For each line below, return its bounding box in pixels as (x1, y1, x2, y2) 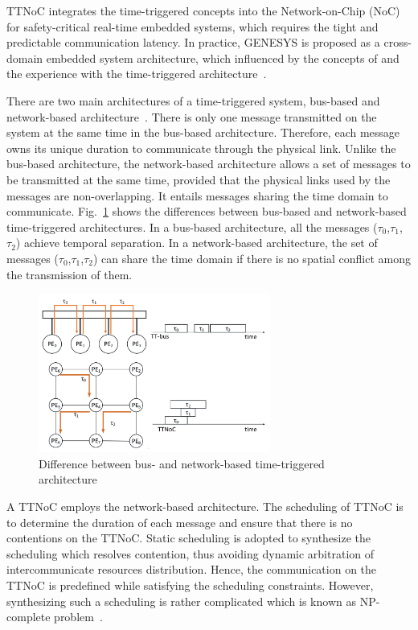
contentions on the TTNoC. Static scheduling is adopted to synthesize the (6, 529, 371, 546)
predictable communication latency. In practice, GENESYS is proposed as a (6, 34, 380, 51)
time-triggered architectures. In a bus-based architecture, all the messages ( (6, 218, 378, 235)
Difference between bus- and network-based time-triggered (39, 455, 325, 471)
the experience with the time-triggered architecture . (6, 65, 267, 82)
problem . (54, 608, 103, 625)
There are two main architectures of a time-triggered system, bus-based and (6, 92, 380, 109)
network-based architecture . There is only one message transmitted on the (6, 108, 377, 125)
